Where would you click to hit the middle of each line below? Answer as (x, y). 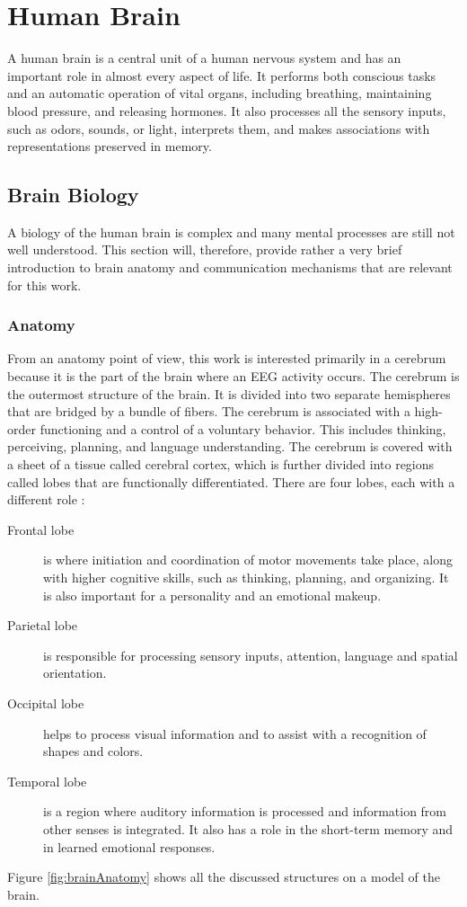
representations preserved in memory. (110, 146)
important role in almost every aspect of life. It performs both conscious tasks (222, 75)
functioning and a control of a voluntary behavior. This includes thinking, (243, 428)
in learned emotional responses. (129, 846)
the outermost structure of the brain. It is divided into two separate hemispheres (229, 393)
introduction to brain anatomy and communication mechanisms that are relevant (230, 267)
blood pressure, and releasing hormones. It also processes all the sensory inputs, (227, 110)
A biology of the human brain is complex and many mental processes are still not (231, 231)
